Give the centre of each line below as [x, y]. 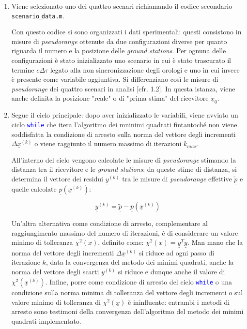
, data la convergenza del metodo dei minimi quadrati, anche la [140, 262]
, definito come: [121, 242]
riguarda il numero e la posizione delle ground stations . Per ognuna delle [119, 51]
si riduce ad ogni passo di [177, 252]
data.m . [53, 15]
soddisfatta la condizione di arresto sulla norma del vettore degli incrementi [123, 134]
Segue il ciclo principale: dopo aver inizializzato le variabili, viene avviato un [125, 115]
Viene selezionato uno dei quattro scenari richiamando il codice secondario [122, 6]
